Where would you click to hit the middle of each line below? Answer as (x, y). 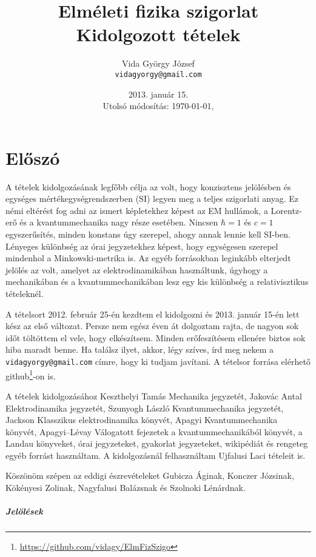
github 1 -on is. (31, 375)
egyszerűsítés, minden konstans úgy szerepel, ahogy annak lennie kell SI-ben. (148, 234)
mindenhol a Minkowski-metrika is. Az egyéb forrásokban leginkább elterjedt (148, 258)
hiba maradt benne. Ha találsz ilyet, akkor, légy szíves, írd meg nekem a (140, 349)
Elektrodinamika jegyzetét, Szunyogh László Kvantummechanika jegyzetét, (145, 408)
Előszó (33, 157)
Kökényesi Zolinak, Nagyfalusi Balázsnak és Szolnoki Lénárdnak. (126, 488)
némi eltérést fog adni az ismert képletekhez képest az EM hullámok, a (137, 210)
